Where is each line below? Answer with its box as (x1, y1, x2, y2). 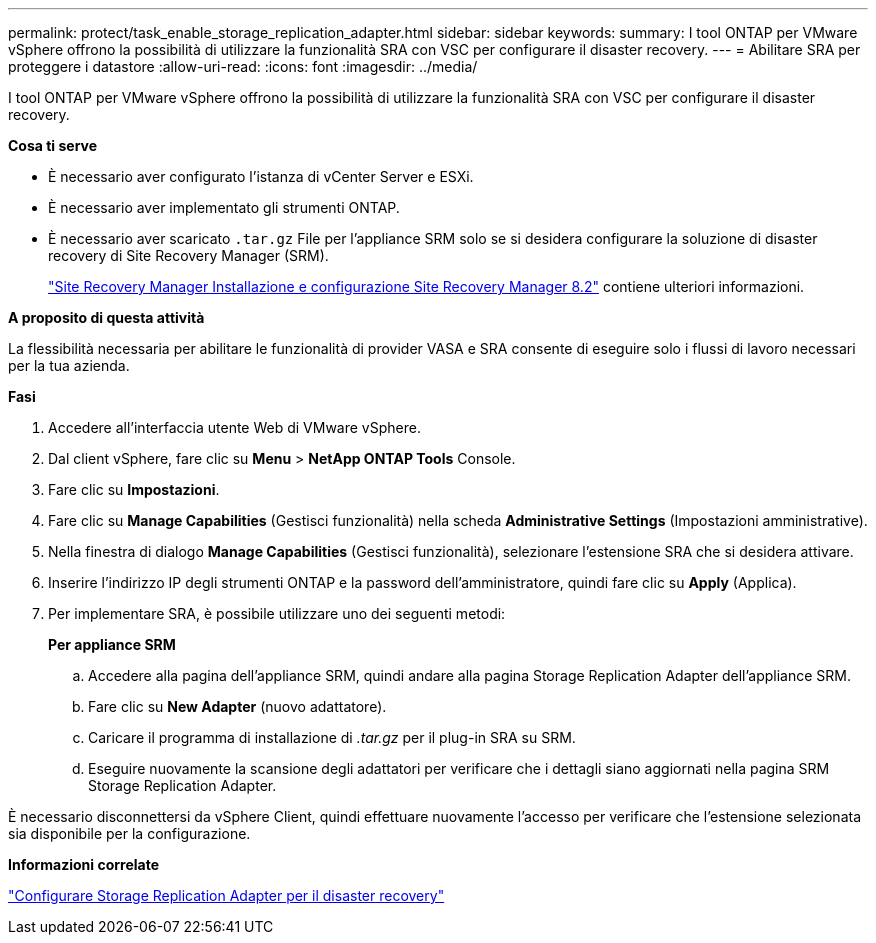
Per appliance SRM (48, 636, 176, 653)
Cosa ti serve (8, 137, 98, 154)
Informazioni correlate (8, 856, 160, 873)
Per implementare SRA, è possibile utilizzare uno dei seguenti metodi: (48, 605, 506, 622)
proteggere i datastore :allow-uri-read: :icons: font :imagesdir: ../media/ (8, 58, 478, 75)
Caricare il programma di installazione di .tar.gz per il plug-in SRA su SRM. (88, 729, 576, 746)
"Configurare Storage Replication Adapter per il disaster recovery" (8, 887, 445, 904)
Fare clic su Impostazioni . (48, 481, 220, 498)
